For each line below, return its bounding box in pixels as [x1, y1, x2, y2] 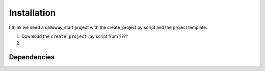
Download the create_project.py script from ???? [21, 33, 129, 39]
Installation [9, 7, 56, 18]
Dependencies [9, 53, 55, 61]
